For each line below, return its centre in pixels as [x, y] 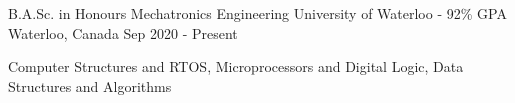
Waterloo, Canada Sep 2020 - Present [123, 32]
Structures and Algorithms [90, 85]
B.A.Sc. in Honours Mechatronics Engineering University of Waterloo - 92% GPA [257, 13]
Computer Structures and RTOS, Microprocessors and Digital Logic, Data [236, 66]
